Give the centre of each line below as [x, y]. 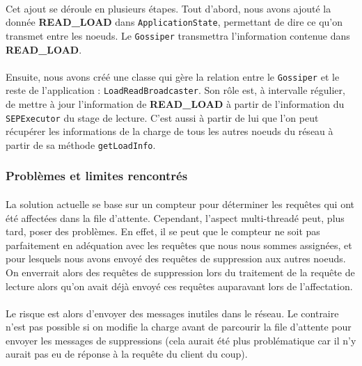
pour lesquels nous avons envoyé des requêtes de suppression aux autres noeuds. [176, 258]
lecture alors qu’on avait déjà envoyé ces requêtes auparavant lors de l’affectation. [179, 286]
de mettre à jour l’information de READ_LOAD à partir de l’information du [175, 104]
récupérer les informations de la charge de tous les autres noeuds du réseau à [170, 131]
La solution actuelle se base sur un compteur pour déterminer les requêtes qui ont [180, 204]
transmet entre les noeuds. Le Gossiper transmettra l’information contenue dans [178, 35]
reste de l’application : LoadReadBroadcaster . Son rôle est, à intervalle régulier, [175, 90]
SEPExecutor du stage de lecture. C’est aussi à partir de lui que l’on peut [162, 117]
